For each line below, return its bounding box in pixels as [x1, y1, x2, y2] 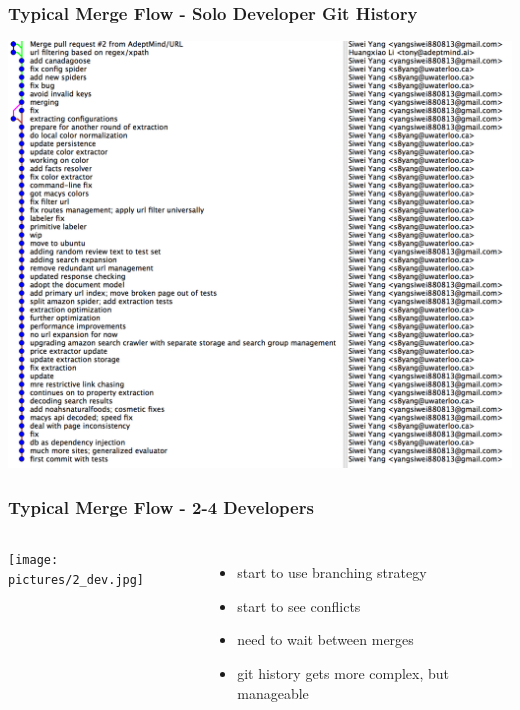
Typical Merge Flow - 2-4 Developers [8, 494, 314, 519]
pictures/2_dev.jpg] [8, 572, 145, 587]
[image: [8, 553, 59, 568]
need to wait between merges [237, 629, 414, 650]
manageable [237, 682, 309, 703]
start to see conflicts [237, 595, 361, 616]
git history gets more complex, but [237, 663, 449, 684]
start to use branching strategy [237, 562, 427, 583]
